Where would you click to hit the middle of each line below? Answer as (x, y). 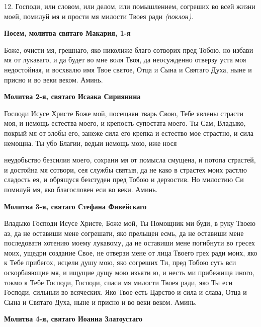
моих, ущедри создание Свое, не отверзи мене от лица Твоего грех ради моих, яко (131, 252)
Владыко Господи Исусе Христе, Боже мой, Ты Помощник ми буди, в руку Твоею (130, 223)
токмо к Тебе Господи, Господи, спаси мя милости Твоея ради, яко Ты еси (118, 282)
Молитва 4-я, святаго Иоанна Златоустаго (73, 319)
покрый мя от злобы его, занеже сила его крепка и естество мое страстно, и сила (129, 133)
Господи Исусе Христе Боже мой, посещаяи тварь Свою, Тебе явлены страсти (124, 113)
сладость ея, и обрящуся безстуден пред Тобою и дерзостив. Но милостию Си (124, 179)
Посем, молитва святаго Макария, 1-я (67, 33)
